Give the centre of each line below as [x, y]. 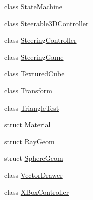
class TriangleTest [32, 107]
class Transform [28, 90]
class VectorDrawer [33, 175]
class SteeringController [40, 40]
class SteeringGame [34, 57]
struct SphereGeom [34, 158]
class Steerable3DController [46, 23]
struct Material [27, 124]
